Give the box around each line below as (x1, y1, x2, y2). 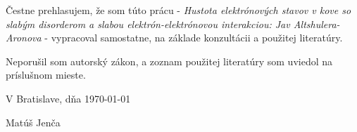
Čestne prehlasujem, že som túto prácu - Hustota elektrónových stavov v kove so (6, 3, 351, 17)
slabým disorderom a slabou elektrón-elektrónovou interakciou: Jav (6, 16, 290, 31)
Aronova (6, 30, 42, 45)
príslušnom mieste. (6, 67, 86, 82)
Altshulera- (293, 16, 340, 31)
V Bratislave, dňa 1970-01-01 (6, 91, 131, 105)
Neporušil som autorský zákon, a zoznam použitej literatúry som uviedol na (6, 53, 333, 68)
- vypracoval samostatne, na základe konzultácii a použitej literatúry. (44, 30, 343, 45)
